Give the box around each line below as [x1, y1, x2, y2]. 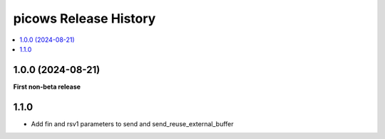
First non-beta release [13, 82, 81, 91]
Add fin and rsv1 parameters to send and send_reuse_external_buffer [31, 119, 235, 128]
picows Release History [13, 11, 156, 26]
